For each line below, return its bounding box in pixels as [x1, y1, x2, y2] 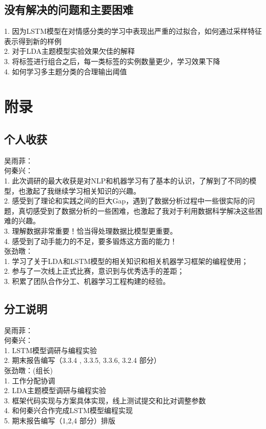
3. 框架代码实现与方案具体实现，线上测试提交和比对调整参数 [4, 395, 206, 405]
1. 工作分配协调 [4, 375, 55, 385]
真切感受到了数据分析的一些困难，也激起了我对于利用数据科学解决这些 [18, 205, 255, 216]
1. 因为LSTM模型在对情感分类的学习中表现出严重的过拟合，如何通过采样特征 [4, 26, 262, 36]
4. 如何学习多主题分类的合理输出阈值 [4, 66, 127, 76]
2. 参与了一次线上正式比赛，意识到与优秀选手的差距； [4, 265, 185, 276]
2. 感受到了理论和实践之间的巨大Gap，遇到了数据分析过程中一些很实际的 [4, 195, 248, 206]
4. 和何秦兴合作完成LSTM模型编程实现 [4, 405, 133, 416]
